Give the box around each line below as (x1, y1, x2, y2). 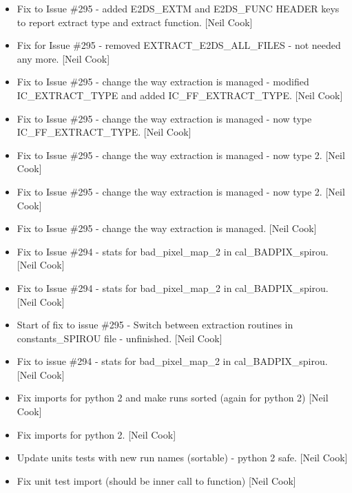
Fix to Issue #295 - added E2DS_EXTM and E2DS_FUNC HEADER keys (17, 1, 340, 15)
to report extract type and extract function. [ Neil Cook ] (17, 14, 253, 29)
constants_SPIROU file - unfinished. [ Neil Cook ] (17, 331, 222, 345)
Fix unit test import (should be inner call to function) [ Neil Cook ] (17, 473, 296, 487)
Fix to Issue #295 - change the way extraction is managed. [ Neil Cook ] (17, 221, 317, 235)
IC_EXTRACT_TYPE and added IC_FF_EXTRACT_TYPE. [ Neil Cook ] (17, 87, 343, 102)
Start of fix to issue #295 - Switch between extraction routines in (17, 317, 293, 332)
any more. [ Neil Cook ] (17, 51, 110, 65)
